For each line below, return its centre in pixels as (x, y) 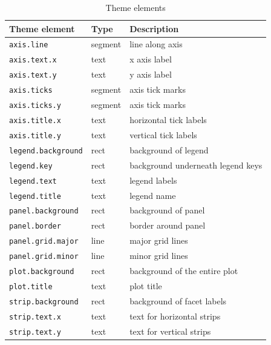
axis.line (29, 45)
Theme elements (135, 7)
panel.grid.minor (44, 257)
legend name (153, 195)
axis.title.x (35, 120)
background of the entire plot (184, 271)
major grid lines (159, 240)
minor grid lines (159, 256)
